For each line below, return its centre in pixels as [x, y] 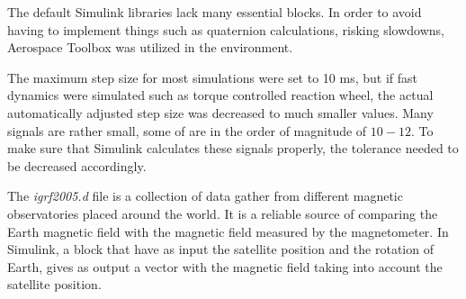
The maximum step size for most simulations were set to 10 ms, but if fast [212, 77]
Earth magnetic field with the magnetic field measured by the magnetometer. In [228, 231]
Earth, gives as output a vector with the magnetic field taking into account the [225, 266]
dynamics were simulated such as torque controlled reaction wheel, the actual [220, 95]
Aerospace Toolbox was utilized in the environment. [150, 47]
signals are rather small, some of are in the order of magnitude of [187, 130]
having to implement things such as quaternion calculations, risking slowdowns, [226, 29]
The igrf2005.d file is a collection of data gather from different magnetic [205, 196]
